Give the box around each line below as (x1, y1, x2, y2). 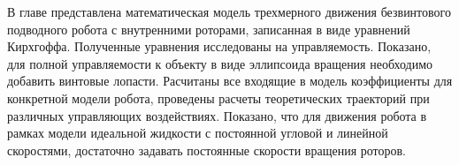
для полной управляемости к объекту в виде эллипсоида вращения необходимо (7, 54, 433, 72)
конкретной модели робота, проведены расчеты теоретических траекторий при (7, 88, 430, 107)
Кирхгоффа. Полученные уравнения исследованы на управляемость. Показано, (7, 37, 432, 56)
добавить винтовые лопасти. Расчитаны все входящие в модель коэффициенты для (7, 71, 453, 90)
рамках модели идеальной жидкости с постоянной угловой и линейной (7, 124, 388, 142)
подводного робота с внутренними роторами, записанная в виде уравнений (7, 19, 410, 38)
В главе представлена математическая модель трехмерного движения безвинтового (7, 3, 451, 20)
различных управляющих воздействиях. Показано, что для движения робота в (7, 106, 427, 124)
